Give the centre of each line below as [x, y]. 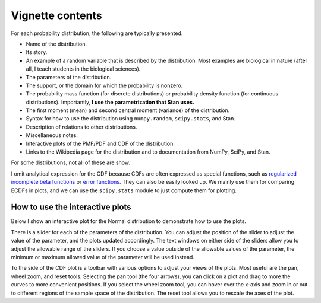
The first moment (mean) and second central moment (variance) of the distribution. [128, 110]
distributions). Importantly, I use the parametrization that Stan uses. [110, 102]
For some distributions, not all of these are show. [71, 162]
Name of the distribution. [56, 44]
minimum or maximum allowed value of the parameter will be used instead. [103, 257]
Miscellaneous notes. [52, 135]
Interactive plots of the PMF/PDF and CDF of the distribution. [100, 143]
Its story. [37, 52]
